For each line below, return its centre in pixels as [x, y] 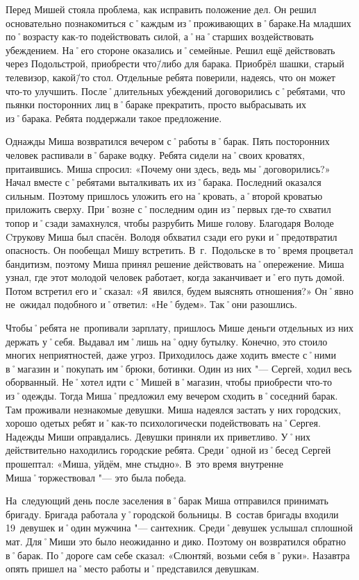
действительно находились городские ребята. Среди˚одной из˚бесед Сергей [168, 450]
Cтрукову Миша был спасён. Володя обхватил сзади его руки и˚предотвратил [172, 236]
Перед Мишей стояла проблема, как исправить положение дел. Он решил [161, 9]
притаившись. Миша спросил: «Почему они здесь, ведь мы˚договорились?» [168, 168]
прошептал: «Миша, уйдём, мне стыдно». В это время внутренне [144, 463]
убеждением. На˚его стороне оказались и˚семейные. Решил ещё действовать [170, 50]
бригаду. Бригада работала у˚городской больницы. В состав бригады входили [172, 514]
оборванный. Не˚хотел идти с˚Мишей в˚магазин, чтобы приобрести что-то [169, 382]
